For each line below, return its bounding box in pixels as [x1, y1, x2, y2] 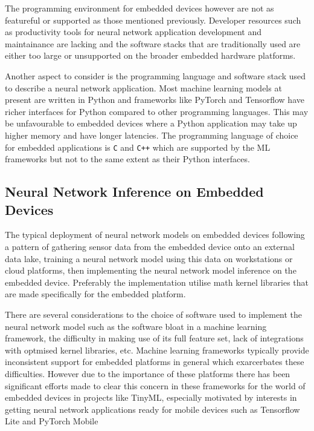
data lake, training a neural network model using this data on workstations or [5, 252, 293, 265]
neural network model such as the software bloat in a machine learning [5, 320, 267, 332]
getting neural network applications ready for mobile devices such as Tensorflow [5, 403, 300, 415]
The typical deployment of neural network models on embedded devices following [5, 228, 305, 241]
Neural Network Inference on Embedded [5, 182, 264, 201]
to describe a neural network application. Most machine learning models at [5, 81, 282, 94]
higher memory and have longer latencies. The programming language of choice [5, 128, 298, 141]
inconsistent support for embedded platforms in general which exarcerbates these [5, 355, 304, 368]
